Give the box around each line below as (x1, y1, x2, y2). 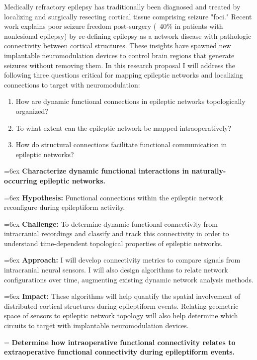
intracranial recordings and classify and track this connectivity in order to (4, 228, 229, 239)
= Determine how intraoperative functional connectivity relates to (4, 337, 236, 347)
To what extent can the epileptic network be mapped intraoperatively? (15, 122, 232, 133)
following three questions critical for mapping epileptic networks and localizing (4, 70, 244, 80)
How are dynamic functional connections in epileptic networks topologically (15, 96, 246, 106)
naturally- (191, 166, 226, 176)
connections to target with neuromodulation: (4, 79, 140, 90)
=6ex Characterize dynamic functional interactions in (4, 166, 189, 176)
